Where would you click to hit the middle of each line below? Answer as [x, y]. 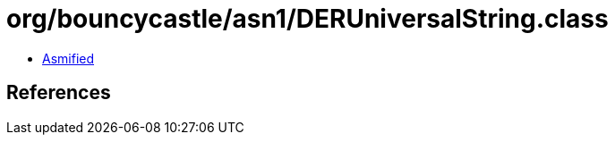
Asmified [68, 58]
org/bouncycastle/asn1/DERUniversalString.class [307, 19]
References [59, 93]
